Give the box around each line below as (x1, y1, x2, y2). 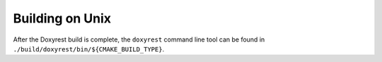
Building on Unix (13, 11, 112, 26)
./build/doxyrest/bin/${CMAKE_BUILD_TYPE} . (13, 44, 165, 53)
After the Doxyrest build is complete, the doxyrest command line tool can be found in (13, 35, 265, 44)
